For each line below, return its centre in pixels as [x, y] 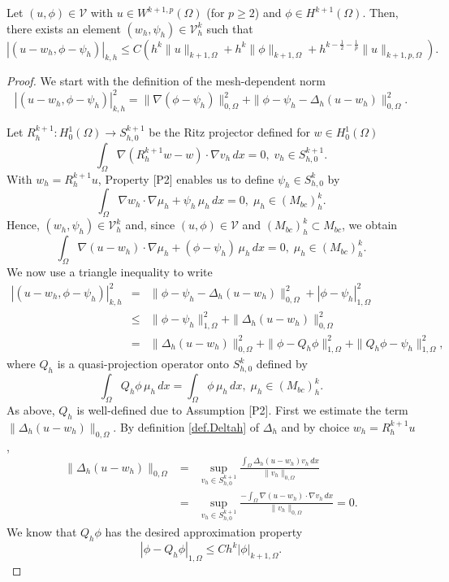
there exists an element [64, 28]
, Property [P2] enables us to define [186, 178]
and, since [150, 225]
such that [230, 28]
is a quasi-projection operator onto [143, 364]
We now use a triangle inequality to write [110, 271]
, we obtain [370, 225]
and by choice [315, 426]
